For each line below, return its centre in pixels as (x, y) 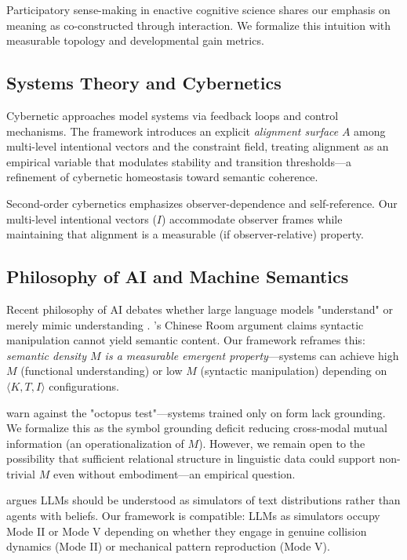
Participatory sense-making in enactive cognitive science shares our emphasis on (198, 9)
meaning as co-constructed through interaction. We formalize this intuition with (199, 25)
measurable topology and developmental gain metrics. (135, 40)
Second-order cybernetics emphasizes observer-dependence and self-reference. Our (202, 203)
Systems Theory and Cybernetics (144, 83)
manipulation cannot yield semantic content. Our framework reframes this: (186, 340)
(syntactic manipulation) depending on (294, 371)
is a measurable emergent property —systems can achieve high (252, 355)
